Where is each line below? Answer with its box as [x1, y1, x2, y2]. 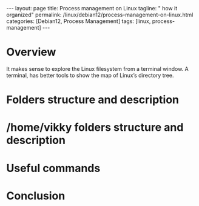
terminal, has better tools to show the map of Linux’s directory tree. [6, 71, 174, 79]
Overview [6, 45, 56, 59]
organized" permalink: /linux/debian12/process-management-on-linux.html [6, 11, 194, 18]
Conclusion [6, 189, 66, 202]
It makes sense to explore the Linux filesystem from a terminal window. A [6, 65, 189, 72]
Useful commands [6, 161, 101, 175]
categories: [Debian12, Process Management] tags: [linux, [6, 18, 151, 25]
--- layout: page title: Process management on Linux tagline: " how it [6, 5, 178, 12]
